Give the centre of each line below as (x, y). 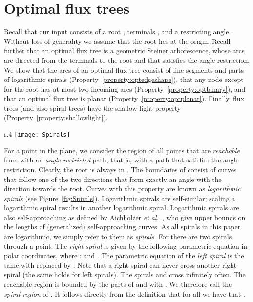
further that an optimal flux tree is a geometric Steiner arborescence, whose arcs (124, 50)
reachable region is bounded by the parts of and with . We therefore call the (118, 284)
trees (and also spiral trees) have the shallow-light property (93, 108)
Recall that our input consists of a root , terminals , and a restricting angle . (118, 31)
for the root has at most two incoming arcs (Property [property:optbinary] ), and (125, 89)
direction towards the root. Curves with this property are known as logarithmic (122, 189)
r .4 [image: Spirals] (37, 134)
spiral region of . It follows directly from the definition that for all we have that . (125, 293)
